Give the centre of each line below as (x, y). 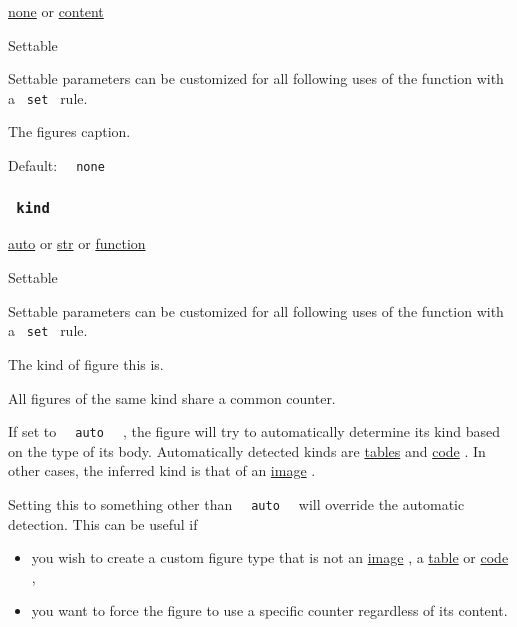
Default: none (56, 165)
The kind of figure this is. (86, 363)
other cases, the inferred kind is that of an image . (162, 470)
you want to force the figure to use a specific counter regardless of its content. (269, 610)
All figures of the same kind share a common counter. (172, 397)
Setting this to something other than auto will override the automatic (236, 503)
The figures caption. (69, 131)
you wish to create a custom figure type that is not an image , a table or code (270, 557)
